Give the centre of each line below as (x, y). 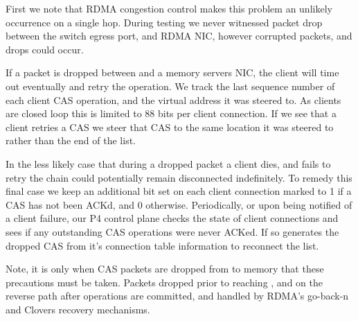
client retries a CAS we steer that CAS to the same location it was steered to (170, 127)
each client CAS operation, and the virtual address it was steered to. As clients (173, 99)
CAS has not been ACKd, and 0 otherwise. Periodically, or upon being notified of (179, 204)
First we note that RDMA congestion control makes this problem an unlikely (169, 8)
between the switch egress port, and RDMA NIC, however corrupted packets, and (179, 36)
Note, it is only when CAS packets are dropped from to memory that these (165, 269)
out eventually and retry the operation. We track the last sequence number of (170, 86)
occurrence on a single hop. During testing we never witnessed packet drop (164, 22)
